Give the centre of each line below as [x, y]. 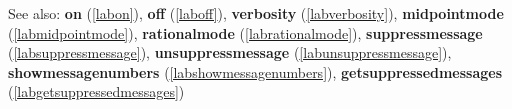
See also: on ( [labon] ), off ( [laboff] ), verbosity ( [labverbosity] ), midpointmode [256, 13]
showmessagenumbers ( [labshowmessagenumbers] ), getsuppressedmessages [255, 71]
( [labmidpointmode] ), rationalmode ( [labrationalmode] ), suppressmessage [245, 32]
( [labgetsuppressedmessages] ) [96, 91]
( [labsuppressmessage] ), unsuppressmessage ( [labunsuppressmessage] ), [230, 52]
